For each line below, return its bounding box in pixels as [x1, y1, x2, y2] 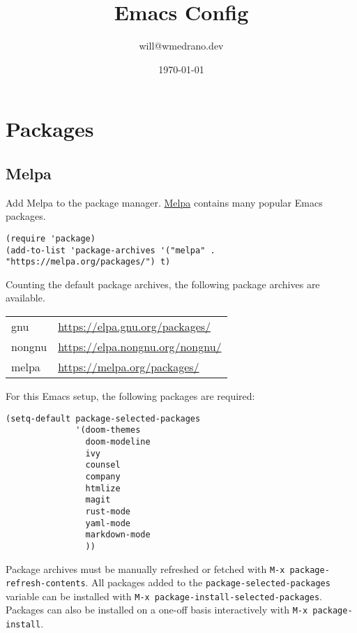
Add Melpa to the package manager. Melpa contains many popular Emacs [6, 195, 323, 209]
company [85, 471, 121, 482]
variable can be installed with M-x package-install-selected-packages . [6, 588, 323, 603]
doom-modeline [85, 436, 151, 447]
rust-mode [85, 506, 130, 516]
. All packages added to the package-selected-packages [85, 575, 331, 590]
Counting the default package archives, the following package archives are [6, 276, 320, 291]
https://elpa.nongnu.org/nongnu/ [58, 338, 222, 355]
